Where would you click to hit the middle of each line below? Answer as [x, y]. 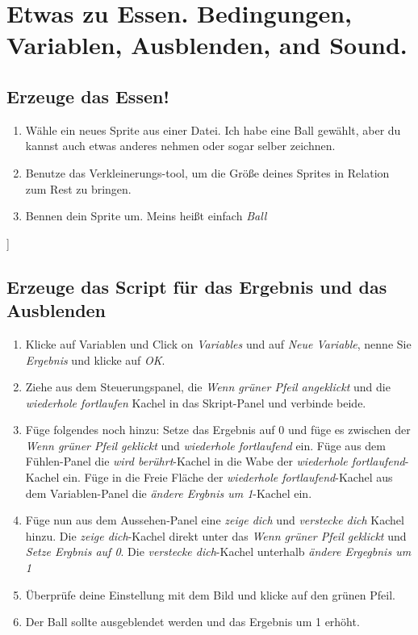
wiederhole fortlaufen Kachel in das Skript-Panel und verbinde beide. [196, 402]
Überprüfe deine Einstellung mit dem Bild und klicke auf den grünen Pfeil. [210, 594]
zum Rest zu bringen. [78, 188]
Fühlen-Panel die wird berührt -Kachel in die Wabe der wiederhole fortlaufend [215, 461]
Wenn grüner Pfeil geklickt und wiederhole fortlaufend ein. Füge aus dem [205, 445]
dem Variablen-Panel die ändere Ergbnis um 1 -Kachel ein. [169, 493]
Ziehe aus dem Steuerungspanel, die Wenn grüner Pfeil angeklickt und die [208, 387]
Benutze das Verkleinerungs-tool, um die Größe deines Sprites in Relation [207, 172]
